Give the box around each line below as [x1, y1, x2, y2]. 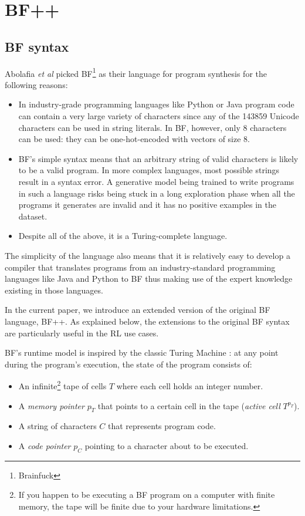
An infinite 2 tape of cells [18, 378, 107, 392]
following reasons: [5, 78, 68, 90]
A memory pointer [18, 399, 84, 412]
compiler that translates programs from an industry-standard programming [5, 261, 276, 273]
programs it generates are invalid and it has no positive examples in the [18, 198, 276, 211]
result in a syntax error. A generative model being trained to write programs [18, 175, 294, 187]
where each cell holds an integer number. [116, 379, 263, 392]
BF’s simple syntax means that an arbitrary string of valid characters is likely [18, 152, 299, 164]
